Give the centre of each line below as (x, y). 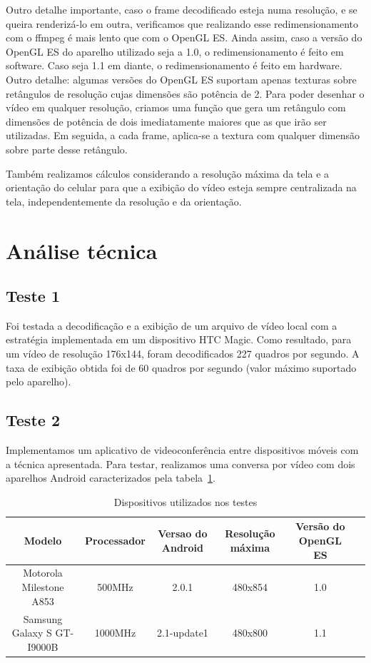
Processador (115, 541)
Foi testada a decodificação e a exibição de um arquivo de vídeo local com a (172, 325)
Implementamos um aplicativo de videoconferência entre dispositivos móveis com (182, 450)
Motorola (43, 573)
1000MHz (115, 633)
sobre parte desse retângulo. (67, 149)
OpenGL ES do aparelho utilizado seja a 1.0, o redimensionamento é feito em (175, 51)
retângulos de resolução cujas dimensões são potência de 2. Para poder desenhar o (185, 93)
